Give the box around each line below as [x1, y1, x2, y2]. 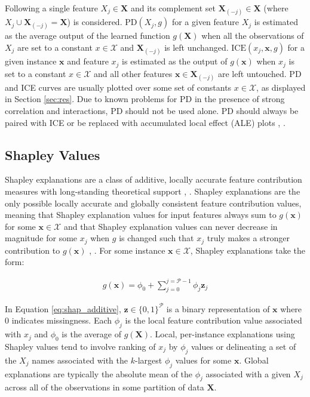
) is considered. [67, 16, 122, 28]
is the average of [62, 328, 122, 340]
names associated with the [32, 353, 128, 366]
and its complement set [130, 2, 216, 14]
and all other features [94, 67, 173, 79]
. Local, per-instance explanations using [150, 328, 295, 340]
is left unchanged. [164, 41, 229, 53]
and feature [67, 55, 109, 67]
